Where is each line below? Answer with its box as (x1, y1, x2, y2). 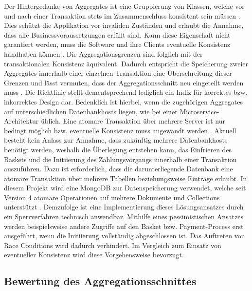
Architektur (4, 116, 39, 126)
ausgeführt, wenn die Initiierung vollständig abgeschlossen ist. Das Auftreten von (4, 230, 245, 241)
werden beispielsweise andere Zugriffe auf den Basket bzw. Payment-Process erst (4, 221, 244, 231)
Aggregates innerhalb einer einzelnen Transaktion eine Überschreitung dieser (4, 68, 232, 78)
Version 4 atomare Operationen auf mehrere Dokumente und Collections (4, 192, 220, 202)
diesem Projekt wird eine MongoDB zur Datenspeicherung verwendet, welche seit (4, 183, 246, 193)
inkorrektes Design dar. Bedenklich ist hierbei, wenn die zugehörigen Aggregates (4, 96, 243, 106)
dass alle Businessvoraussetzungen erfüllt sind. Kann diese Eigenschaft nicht (4, 29, 231, 40)
